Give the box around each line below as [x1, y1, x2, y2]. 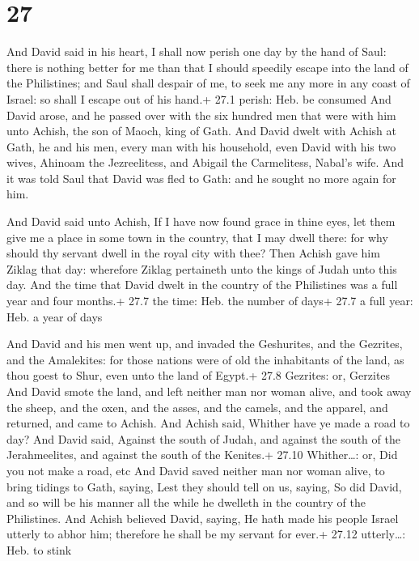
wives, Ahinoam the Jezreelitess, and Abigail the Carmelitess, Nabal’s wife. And [6, 154, 404, 171]
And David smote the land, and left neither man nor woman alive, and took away [6, 383, 412, 399]
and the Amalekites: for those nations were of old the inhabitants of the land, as [6, 351, 404, 368]
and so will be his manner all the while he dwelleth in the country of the [6, 494, 366, 511]
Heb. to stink [6, 541, 72, 558]
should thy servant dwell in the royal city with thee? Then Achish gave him [6, 244, 380, 261]
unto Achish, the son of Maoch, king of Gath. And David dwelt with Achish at [6, 122, 396, 139]
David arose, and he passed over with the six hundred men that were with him [6, 106, 396, 123]
